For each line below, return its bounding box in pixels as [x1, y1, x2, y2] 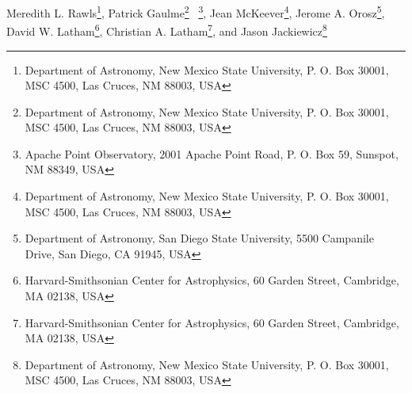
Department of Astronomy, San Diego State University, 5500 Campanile [25, 230, 374, 246]
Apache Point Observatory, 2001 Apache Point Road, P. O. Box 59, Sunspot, [25, 145, 399, 162]
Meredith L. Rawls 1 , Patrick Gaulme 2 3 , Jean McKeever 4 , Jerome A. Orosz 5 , [6, 2, 385, 21]
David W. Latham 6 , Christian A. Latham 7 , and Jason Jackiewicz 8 [6, 21, 327, 39]
